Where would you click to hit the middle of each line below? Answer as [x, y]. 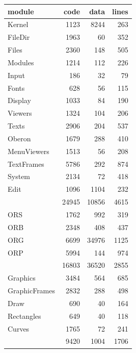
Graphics [22, 278]
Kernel [18, 24]
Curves [19, 328]
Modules [21, 62]
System [19, 176]
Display [19, 100]
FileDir [19, 37]
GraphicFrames [32, 291]
